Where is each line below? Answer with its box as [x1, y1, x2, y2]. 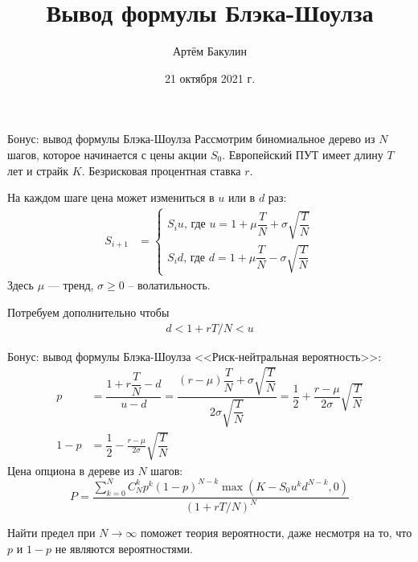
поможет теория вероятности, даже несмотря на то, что [140, 524, 412, 541]
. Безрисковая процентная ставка [81, 162, 241, 178]
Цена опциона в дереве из [7, 461, 134, 478]
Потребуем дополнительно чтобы [7, 303, 170, 320]
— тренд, [47, 277, 94, 293]
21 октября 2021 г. [164, 69, 256, 86]
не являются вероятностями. [55, 539, 193, 556]
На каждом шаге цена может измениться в [7, 189, 215, 206]
